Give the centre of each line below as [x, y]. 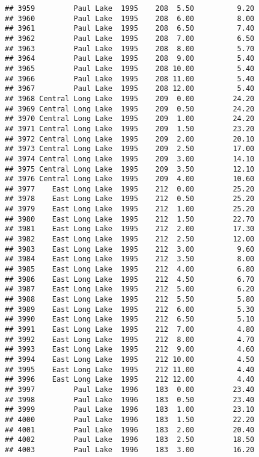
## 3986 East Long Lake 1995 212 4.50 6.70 [130, 279]
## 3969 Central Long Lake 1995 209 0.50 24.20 [130, 109]
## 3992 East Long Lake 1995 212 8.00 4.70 [130, 339]
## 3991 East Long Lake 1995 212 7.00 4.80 [130, 329]
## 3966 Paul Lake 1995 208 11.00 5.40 [130, 79]
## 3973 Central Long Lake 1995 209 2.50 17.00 [130, 149]
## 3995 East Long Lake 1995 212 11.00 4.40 [130, 369]
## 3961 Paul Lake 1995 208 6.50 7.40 [130, 29]
